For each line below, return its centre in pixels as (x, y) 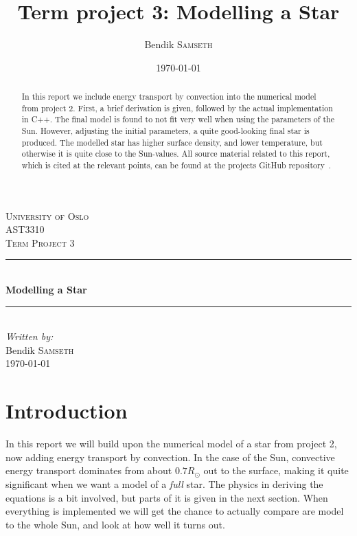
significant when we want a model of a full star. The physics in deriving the (164, 483)
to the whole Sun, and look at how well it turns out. (115, 524)
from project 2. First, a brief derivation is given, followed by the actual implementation (177, 108)
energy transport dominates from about (89, 470)
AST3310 (25, 229)
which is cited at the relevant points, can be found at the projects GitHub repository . (176, 165)
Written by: (30, 336)
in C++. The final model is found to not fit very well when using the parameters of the (178, 119)
